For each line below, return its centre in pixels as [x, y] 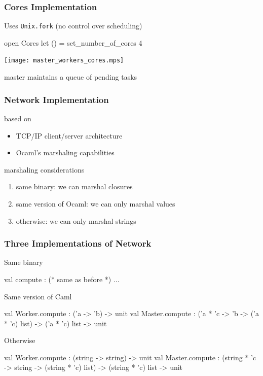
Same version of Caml [38, 296]
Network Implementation [57, 99]
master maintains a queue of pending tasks [71, 77]
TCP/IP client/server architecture [69, 135]
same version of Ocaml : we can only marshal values [96, 203]
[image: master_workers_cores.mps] [64, 61]
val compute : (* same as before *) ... [62, 279]
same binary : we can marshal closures [74, 186]
